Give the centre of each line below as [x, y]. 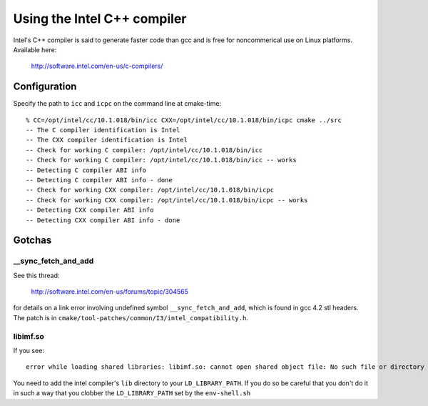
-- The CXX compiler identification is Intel [107, 140]
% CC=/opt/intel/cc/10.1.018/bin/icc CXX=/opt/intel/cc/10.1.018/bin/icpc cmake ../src [184, 120]
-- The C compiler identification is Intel [103, 130]
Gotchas [32, 241]
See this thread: [36, 275]
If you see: [29, 351]
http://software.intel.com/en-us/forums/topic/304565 [110, 292]
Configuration [45, 87]
